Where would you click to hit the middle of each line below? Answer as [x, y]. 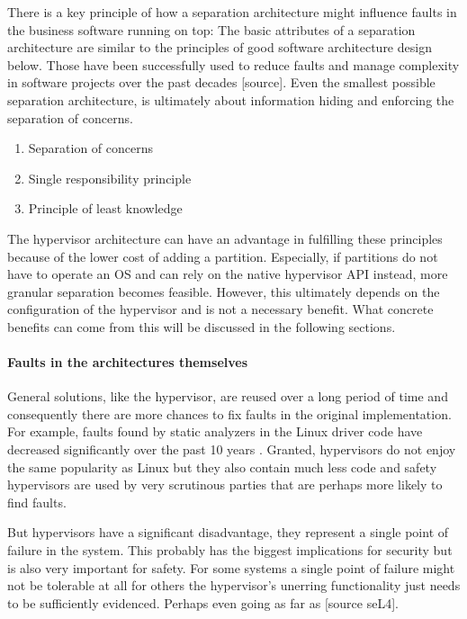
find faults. [37, 502]
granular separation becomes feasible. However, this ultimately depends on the [224, 291]
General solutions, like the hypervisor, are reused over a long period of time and [228, 396]
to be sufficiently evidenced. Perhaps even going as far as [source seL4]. [203, 602]
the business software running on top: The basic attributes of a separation [211, 29]
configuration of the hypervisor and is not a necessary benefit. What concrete [220, 309]
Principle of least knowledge [105, 208]
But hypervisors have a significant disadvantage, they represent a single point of [228, 532]
